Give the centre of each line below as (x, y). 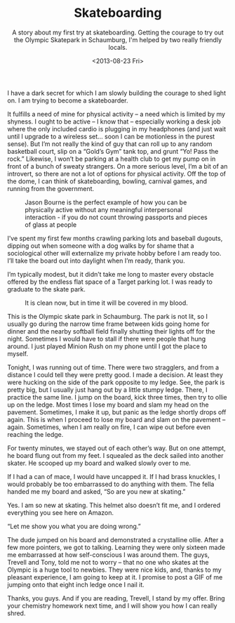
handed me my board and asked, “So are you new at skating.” (96, 491)
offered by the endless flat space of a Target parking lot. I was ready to (110, 282)
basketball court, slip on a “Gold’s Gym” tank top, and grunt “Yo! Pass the (113, 151)
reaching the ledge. (35, 434)
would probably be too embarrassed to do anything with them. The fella (111, 484)
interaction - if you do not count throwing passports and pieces (116, 217)
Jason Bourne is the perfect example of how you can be (106, 202)
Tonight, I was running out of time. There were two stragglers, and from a (113, 367)
